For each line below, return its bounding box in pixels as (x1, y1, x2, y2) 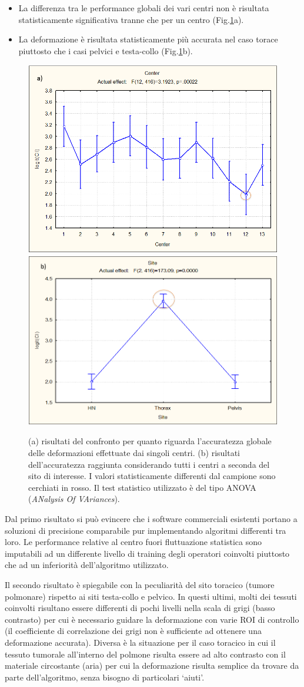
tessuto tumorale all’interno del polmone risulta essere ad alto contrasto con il (5, 648, 286, 660)
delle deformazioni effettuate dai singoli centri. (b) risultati (28, 447, 240, 459)
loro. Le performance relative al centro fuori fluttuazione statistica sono (5, 536, 262, 548)
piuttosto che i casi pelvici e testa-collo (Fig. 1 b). (18, 44, 193, 57)
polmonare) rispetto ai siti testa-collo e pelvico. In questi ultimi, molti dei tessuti (5, 590, 297, 602)
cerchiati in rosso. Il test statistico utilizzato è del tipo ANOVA (28, 481, 256, 493)
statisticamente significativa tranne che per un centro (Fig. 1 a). (18, 13, 244, 25)
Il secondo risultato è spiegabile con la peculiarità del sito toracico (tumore (5, 578, 275, 590)
